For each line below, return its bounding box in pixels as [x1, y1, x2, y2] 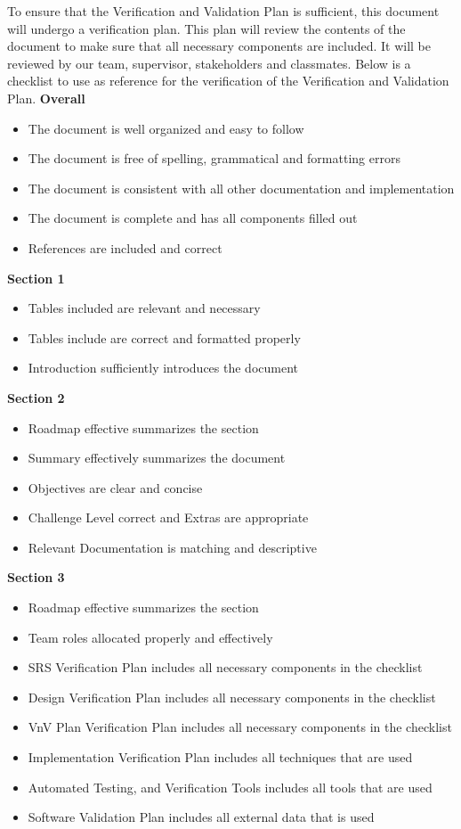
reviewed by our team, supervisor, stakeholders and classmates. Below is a [7, 53, 411, 72]
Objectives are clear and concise [28, 478, 203, 497]
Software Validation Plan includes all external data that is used [28, 808, 375, 826]
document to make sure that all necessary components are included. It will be [7, 37, 431, 55]
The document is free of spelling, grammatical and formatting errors [28, 149, 400, 168]
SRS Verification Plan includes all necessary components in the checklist [28, 658, 423, 677]
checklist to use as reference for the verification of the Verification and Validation [7, 71, 449, 90]
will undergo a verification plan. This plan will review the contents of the [7, 19, 406, 37]
